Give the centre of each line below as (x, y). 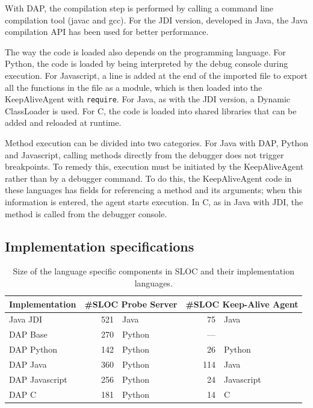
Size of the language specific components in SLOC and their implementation (153, 271)
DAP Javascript (38, 379)
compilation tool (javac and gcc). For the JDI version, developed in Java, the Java (156, 20)
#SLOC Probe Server (131, 304)
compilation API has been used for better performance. (107, 32)
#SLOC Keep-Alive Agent (242, 304)
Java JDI (26, 319)
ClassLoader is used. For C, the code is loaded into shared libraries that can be (151, 110)
